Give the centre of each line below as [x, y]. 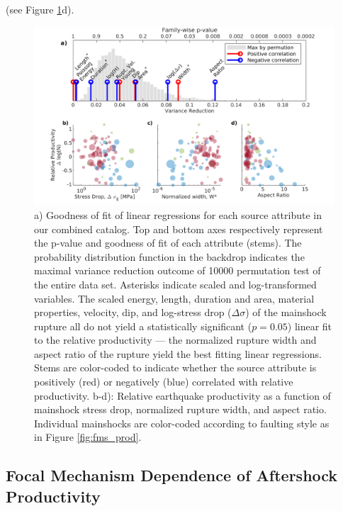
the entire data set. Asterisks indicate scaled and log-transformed [175, 284]
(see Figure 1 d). [40, 9]
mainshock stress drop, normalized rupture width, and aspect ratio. [180, 409]
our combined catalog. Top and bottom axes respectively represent [179, 229]
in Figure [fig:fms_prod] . [88, 437]
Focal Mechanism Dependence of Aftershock [172, 475]
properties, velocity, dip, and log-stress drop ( [133, 312]
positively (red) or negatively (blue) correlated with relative [164, 382]
